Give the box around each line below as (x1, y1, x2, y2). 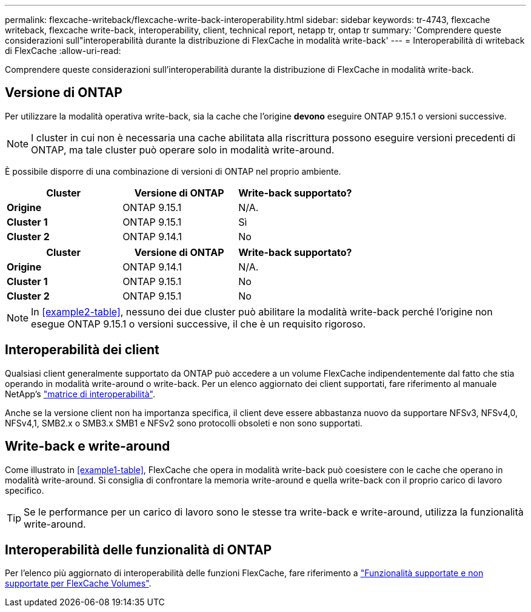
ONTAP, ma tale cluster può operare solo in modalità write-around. (31, 143, 335, 156)
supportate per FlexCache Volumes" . (5, 578, 152, 589)
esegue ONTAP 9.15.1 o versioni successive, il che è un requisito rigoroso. (31, 317, 366, 330)
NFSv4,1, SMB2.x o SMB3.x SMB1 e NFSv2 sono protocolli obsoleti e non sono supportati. (5, 417, 362, 428)
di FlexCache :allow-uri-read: (5, 45, 121, 56)
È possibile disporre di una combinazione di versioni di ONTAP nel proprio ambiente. (5, 166, 341, 177)
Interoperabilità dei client (5, 342, 159, 358)
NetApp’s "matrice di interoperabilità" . (5, 388, 155, 399)
